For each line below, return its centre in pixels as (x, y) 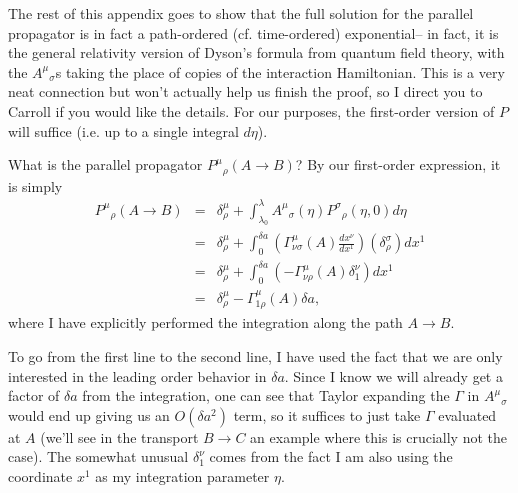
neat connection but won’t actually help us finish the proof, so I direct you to (245, 91)
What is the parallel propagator (105, 164)
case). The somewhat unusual (98, 456)
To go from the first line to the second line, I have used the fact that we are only (255, 356)
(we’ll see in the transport (119, 436)
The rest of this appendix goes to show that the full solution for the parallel (241, 13)
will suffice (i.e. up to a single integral (123, 130)
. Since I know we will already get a (393, 375)
